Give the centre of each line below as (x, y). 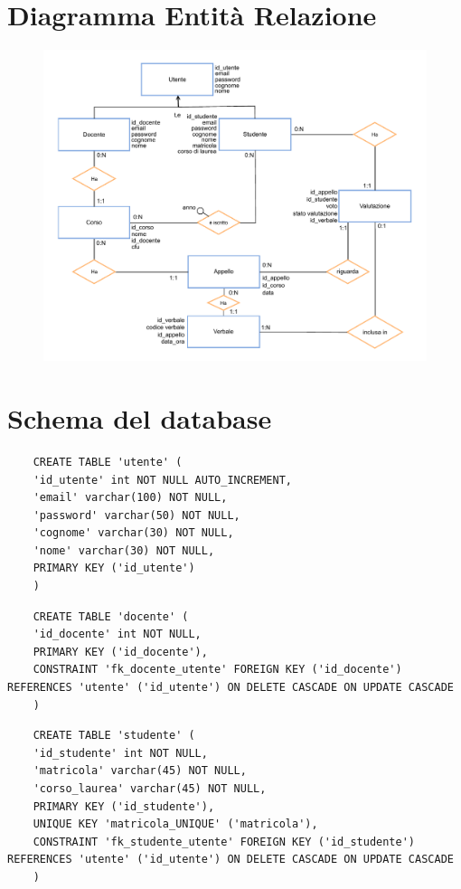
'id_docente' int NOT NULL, (117, 634)
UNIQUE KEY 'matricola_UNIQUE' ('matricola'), (175, 824)
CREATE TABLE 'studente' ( (114, 736)
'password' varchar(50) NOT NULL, (136, 515)
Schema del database (140, 417)
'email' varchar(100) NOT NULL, (130, 498)
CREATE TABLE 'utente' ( (108, 462)
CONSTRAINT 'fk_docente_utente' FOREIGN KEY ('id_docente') (217, 670)
